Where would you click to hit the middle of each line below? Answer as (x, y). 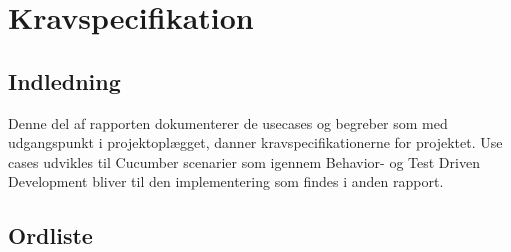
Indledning (64, 80)
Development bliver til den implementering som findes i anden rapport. (226, 181)
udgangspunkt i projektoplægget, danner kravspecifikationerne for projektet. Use (255, 142)
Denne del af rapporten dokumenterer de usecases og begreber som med (228, 122)
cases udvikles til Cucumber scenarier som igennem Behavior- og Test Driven (244, 161)
